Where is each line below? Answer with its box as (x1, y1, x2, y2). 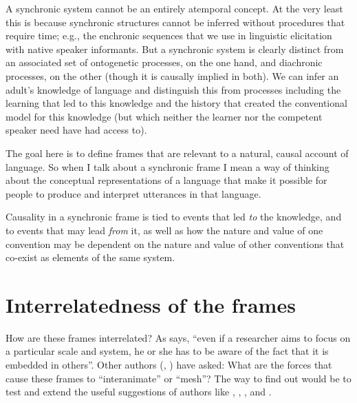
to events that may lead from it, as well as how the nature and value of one (6, 223, 323, 237)
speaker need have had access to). (6, 123, 147, 137)
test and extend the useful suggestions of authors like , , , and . (6, 384, 272, 399)
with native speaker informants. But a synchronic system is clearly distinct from (6, 41, 344, 56)
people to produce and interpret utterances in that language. (6, 186, 261, 200)
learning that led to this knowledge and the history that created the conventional (6, 96, 347, 110)
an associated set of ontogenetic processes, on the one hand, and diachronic (6, 55, 323, 70)
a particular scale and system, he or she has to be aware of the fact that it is (6, 344, 329, 358)
